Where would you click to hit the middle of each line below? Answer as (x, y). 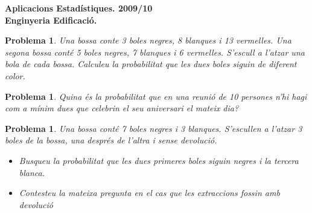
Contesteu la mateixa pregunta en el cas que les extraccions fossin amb (149, 193)
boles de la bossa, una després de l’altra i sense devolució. (111, 140)
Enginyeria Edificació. (51, 20)
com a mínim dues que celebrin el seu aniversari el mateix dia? (122, 108)
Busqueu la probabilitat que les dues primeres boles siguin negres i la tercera (159, 160)
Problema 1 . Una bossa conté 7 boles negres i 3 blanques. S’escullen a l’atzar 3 (154, 128)
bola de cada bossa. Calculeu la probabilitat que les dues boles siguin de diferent (151, 64)
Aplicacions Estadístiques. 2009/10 (79, 8)
